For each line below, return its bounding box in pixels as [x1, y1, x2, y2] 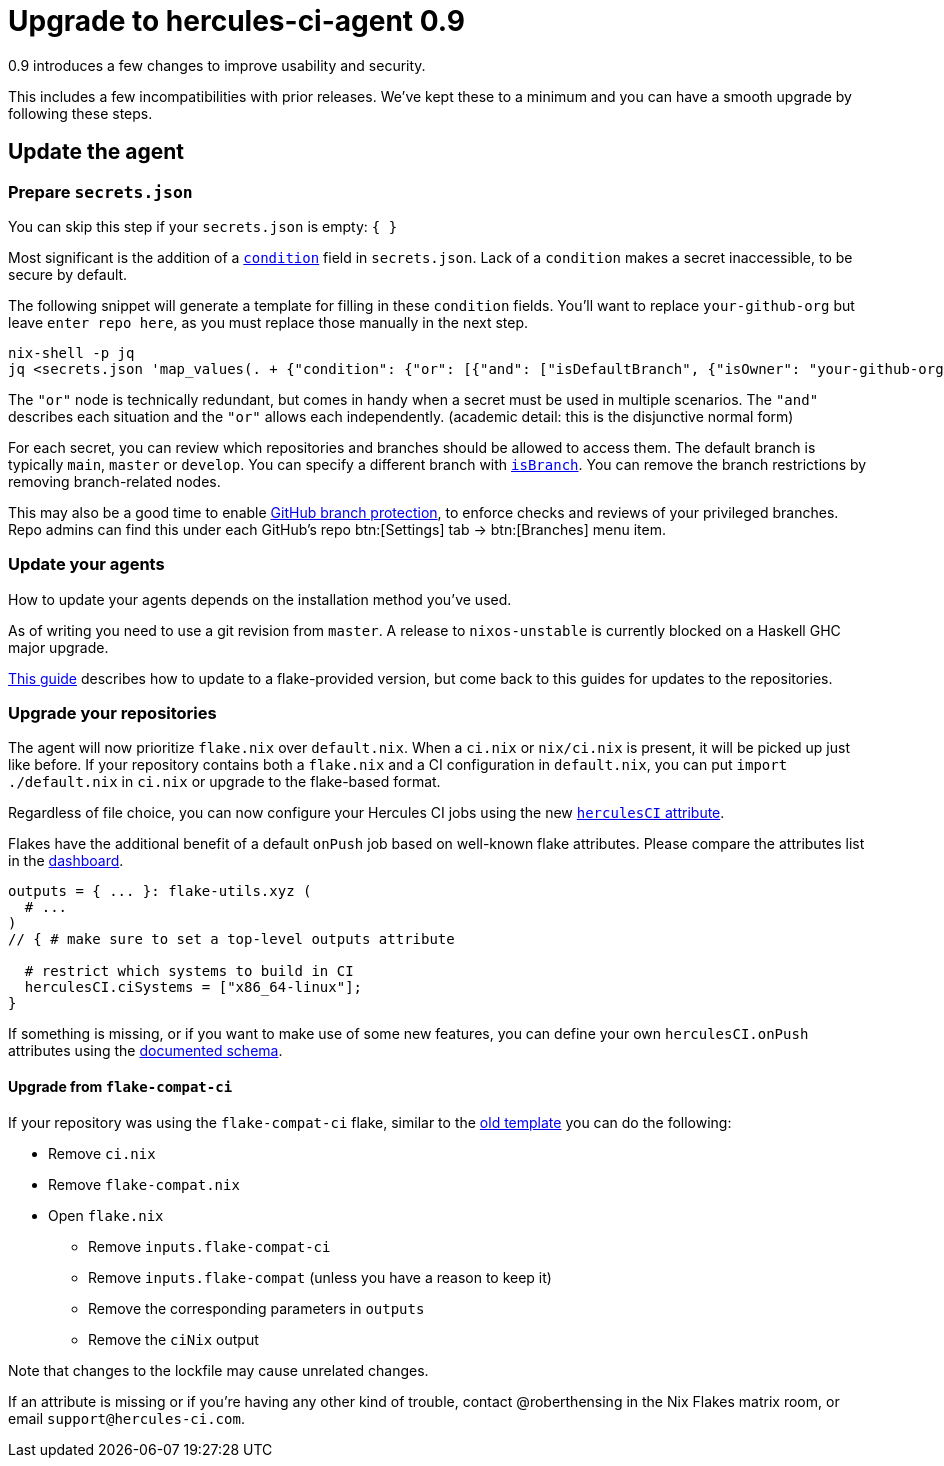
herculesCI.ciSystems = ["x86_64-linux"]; [24, 979, 363, 996]
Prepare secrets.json [8, 181, 193, 202]
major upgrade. [8, 638, 109, 656]
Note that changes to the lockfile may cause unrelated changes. [8, 1361, 429, 1379]
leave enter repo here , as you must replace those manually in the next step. [8, 313, 529, 331]
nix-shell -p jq [8, 344, 135, 361]
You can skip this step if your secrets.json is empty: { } [8, 217, 398, 235]
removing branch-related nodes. [8, 472, 221, 490]
